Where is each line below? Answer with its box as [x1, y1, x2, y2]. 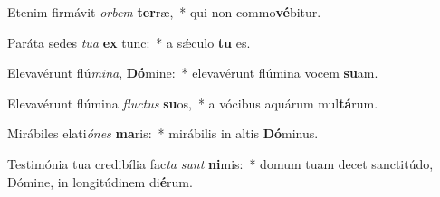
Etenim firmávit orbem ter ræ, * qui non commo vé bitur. [7, 3, 321, 21]
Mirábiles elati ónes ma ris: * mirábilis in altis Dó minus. [7, 124, 319, 143]
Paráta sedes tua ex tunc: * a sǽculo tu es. [7, 33, 251, 52]
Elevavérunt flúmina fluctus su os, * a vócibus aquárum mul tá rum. [7, 93, 378, 112]
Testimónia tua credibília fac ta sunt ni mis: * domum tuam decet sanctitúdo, [7, 154, 434, 173]
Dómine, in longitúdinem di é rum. [7, 172, 193, 191]
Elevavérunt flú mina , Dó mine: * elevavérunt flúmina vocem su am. [7, 63, 378, 82]
